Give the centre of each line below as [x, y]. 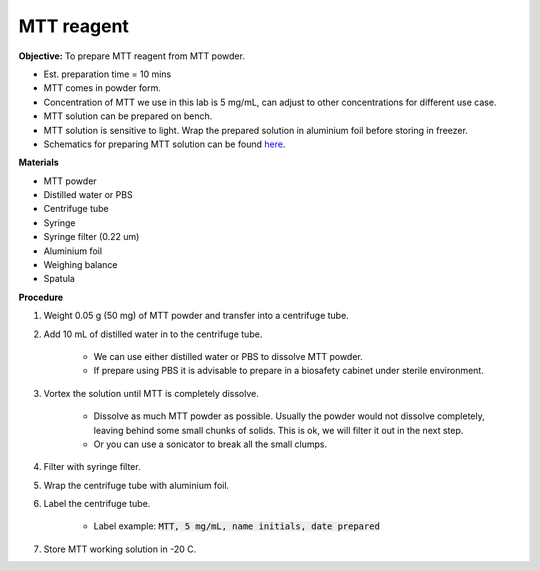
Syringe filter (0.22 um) [91, 237]
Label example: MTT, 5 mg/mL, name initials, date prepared [236, 526]
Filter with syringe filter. [92, 467]
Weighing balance [80, 265]
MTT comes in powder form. [102, 88]
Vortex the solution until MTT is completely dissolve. [151, 393]
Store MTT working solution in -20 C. [120, 549]
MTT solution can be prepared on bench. [128, 116]
